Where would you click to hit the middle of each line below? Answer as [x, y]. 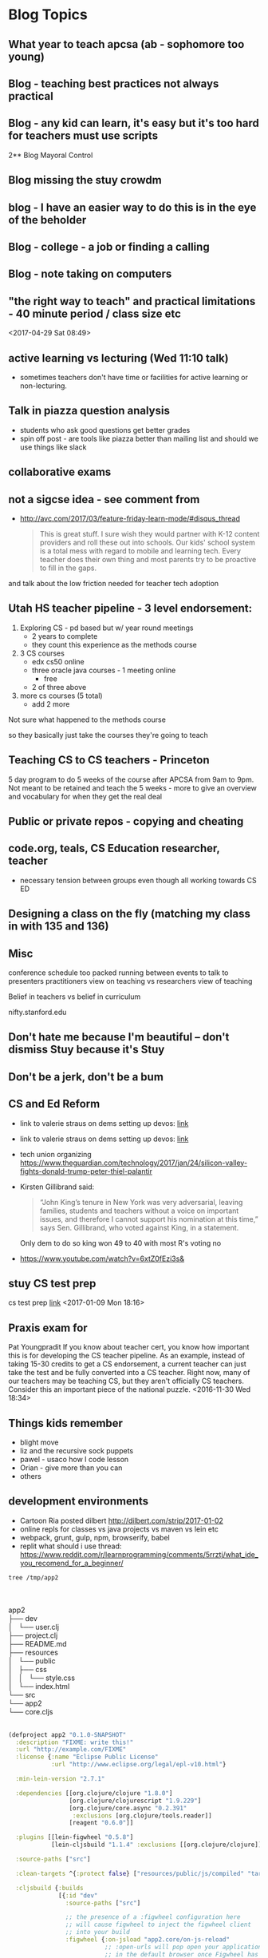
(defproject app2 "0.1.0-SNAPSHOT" [67, 1734]
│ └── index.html [39, 1686]
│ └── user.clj [34, 1627]
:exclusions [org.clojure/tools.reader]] [142, 1815]
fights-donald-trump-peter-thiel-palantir [86, 1171]
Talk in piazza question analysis [89, 411]
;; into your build [97, 1932]
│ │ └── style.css [42, 1678]
